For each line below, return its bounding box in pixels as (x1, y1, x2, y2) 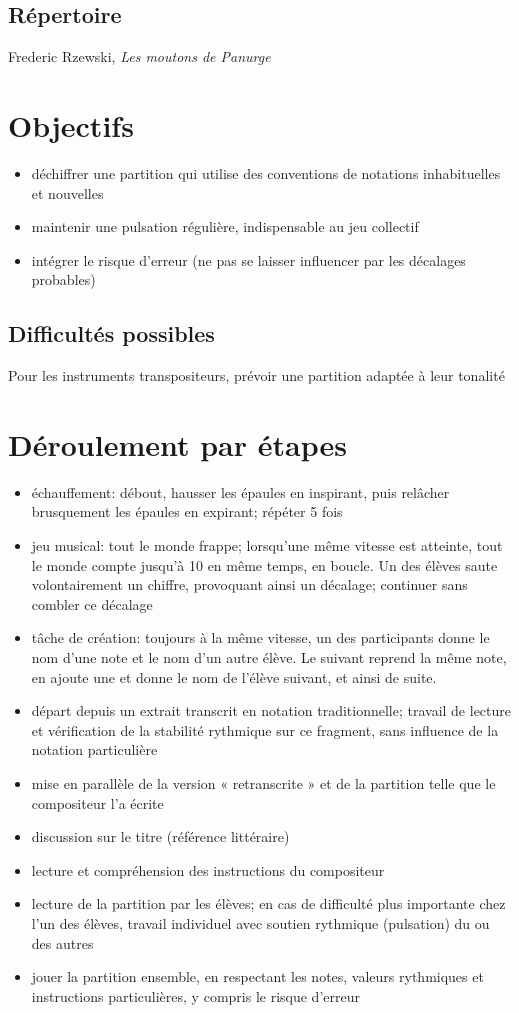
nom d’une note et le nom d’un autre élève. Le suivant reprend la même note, (31, 646, 507, 667)
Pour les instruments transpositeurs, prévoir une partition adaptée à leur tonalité (8, 365, 505, 386)
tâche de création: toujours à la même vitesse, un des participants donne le (31, 627, 490, 648)
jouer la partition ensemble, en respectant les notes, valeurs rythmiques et (31, 966, 484, 987)
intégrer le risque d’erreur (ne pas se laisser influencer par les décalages (31, 249, 466, 270)
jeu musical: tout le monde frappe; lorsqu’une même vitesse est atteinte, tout (31, 535, 503, 555)
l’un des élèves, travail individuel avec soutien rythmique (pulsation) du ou (31, 912, 490, 933)
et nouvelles (31, 182, 104, 203)
